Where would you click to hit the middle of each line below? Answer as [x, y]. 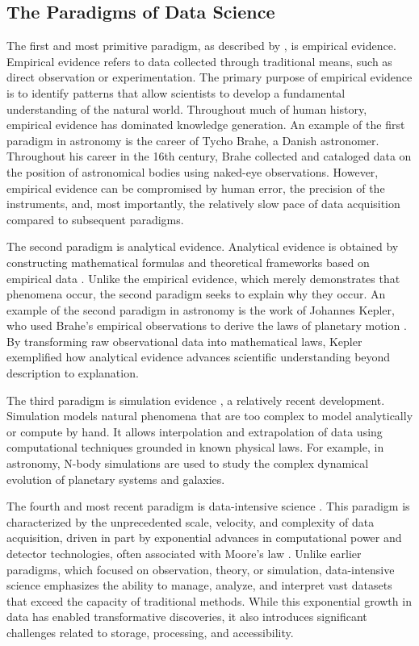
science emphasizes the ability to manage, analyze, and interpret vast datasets [199, 585]
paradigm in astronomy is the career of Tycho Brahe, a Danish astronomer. [193, 140]
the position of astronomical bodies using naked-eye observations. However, [193, 171]
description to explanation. [73, 373]
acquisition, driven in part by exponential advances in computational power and [204, 538]
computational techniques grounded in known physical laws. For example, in [195, 447]
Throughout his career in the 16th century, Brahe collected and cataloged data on [209, 156]
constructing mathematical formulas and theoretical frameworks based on [188, 262]
